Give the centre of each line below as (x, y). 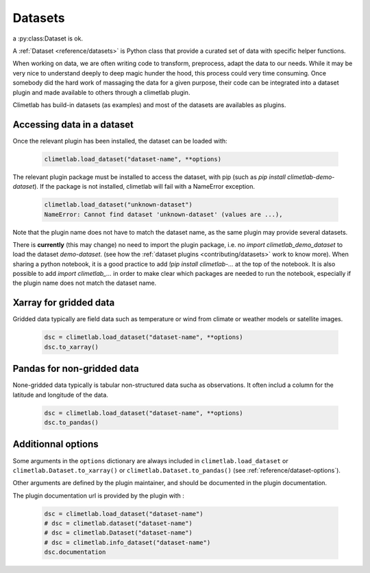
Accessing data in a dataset (73, 125)
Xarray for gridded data (64, 303)
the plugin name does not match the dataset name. (85, 283)
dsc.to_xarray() (72, 347)
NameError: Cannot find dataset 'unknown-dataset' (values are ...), (163, 214)
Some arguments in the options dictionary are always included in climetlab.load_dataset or (151, 460)
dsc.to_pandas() (72, 423)
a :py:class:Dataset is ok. (48, 38)
